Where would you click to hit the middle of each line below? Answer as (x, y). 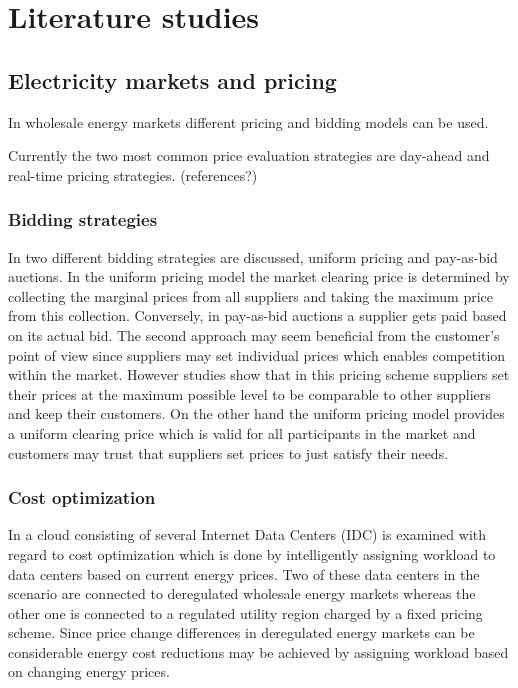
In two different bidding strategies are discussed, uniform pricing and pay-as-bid (253, 256)
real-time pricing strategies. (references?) (133, 174)
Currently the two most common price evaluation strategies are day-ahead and (249, 155)
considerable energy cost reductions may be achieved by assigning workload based (258, 651)
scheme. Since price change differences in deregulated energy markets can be (241, 632)
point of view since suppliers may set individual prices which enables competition (257, 354)
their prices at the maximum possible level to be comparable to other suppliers (249, 393)
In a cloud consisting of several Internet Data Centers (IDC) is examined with (247, 534)
